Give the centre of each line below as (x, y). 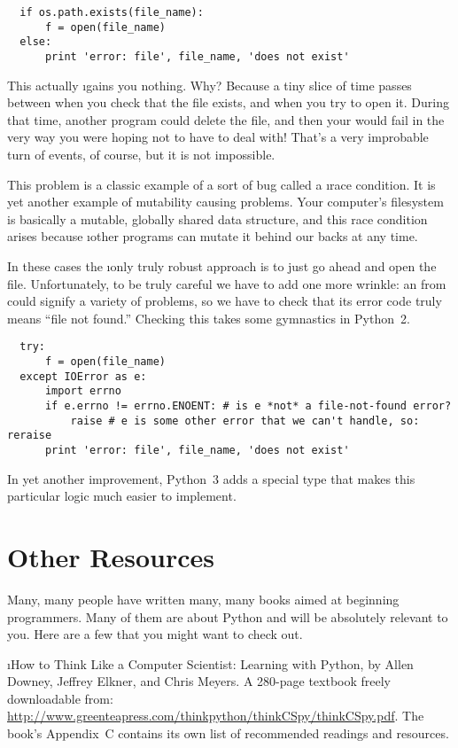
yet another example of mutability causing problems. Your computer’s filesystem (225, 202)
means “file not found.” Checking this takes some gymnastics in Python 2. (209, 318)
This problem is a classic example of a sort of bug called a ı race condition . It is (221, 184)
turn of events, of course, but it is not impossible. (141, 154)
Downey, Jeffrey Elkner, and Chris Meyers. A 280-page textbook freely (199, 681)
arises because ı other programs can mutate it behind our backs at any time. (213, 236)
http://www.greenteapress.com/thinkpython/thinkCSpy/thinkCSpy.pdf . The (216, 716)
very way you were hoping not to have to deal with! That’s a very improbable (218, 137)
